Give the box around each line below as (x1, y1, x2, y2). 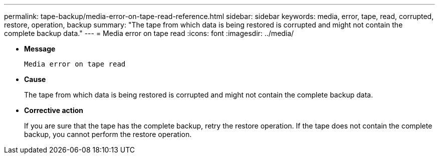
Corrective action (24, 106, 83, 114)
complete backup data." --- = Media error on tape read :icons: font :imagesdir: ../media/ (4, 29, 294, 37)
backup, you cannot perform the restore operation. (24, 130, 192, 138)
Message (24, 44, 56, 53)
